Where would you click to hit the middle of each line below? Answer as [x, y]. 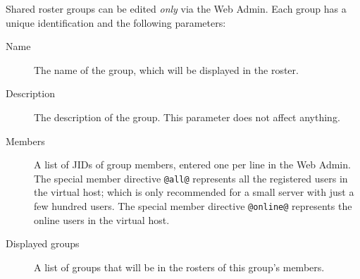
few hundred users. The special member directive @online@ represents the [193, 206]
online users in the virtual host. [102, 219]
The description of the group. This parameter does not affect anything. [187, 117]
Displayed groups [43, 243]
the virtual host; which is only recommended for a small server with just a [194, 192]
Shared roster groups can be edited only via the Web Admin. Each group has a [176, 8]
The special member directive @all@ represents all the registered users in [191, 178]
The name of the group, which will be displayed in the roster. [166, 69]
